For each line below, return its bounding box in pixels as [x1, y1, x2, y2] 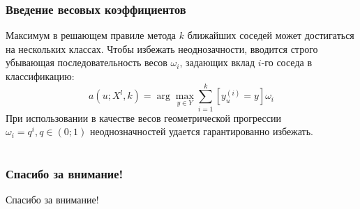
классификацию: [6, 69, 75, 83]
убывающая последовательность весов [6, 55, 167, 70]
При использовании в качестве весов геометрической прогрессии [6, 110, 281, 125]
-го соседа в [261, 55, 312, 70]
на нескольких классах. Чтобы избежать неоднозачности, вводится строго [6, 41, 318, 56]
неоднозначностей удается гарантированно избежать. [89, 124, 314, 139]
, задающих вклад [179, 55, 255, 70]
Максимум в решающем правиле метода [6, 28, 177, 42]
